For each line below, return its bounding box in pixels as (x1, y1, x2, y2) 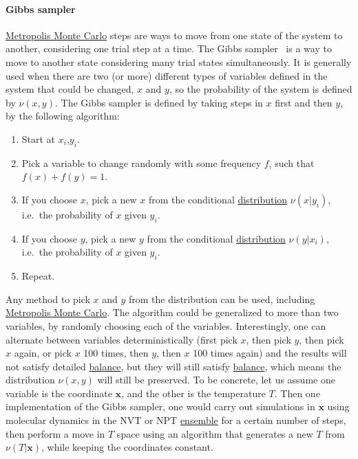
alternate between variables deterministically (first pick (6, 332, 238, 346)
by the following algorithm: (6, 109, 120, 123)
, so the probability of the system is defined (169, 82, 352, 96)
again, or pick (14, 346, 72, 360)
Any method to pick (6, 291, 90, 306)
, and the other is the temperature (121, 385, 266, 400)
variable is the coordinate (6, 385, 112, 400)
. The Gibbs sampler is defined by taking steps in (54, 95, 263, 109)
